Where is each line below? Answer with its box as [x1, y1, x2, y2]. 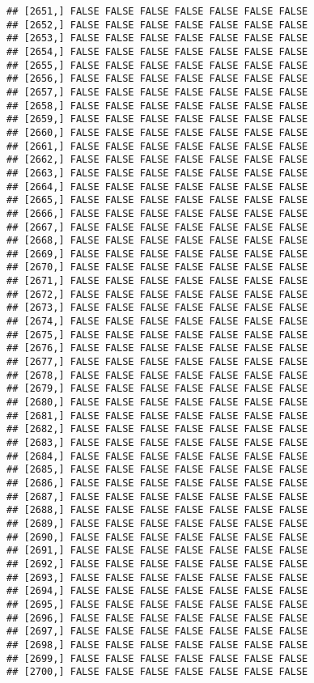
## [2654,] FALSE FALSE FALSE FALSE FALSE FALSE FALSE [6, 45, 308, 57]
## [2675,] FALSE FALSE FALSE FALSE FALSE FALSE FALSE [6, 329, 308, 341]
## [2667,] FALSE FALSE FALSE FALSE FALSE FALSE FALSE [6, 221, 308, 233]
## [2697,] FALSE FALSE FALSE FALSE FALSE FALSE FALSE [6, 626, 308, 638]
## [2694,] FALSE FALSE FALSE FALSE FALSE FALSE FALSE [6, 585, 308, 597]
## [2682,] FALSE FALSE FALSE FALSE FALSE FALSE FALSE [6, 423, 308, 435]
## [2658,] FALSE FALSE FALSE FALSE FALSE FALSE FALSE [6, 100, 308, 112]
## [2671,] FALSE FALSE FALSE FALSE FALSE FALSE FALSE [6, 275, 308, 287]
